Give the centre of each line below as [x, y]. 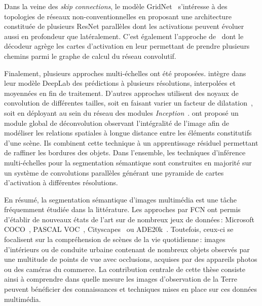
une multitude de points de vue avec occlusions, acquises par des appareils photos [131, 259]
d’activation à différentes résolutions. [61, 182]
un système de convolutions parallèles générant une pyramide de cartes [114, 172]
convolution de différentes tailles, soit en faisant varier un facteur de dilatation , [128, 103]
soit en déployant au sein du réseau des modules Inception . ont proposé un [121, 112]
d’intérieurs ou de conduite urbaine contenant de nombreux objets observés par [127, 249]
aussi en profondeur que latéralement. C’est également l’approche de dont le [124, 36]
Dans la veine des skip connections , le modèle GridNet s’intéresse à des [116, 6]
